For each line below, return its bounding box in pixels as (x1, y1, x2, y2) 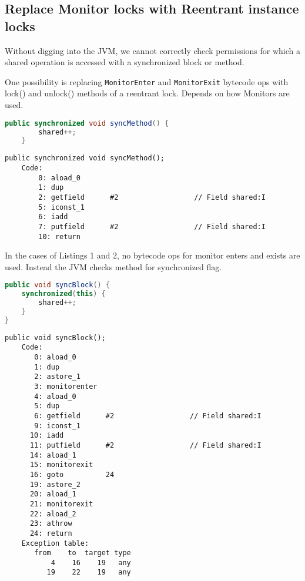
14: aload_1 (29, 451, 76, 459)
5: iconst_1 (38, 203, 85, 211)
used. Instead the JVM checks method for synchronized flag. (5, 260, 222, 273)
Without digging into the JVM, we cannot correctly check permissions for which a (5, 44, 301, 56)
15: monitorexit (29, 461, 93, 469)
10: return (38, 232, 81, 241)
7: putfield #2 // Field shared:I (38, 222, 266, 231)
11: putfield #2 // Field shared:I (29, 441, 262, 449)
